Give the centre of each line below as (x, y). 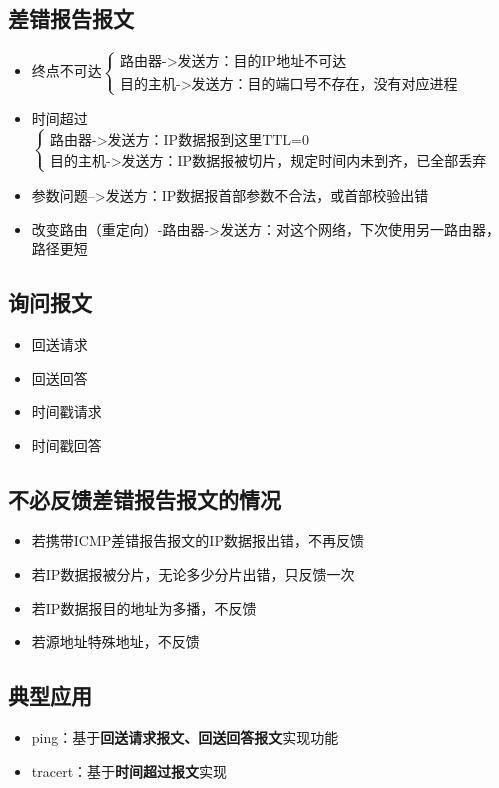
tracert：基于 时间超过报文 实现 (129, 770)
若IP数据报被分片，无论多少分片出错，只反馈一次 (193, 574)
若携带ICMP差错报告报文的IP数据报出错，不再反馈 (197, 540)
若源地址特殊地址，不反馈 (115, 641)
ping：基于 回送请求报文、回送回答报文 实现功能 (185, 737)
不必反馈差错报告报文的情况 (144, 498)
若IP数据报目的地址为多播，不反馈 (144, 607)
